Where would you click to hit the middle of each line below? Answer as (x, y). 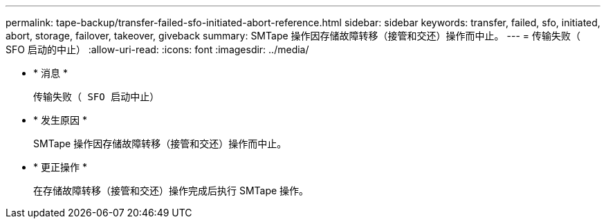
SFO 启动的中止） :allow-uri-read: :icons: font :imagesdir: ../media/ (157, 49)
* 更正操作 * (60, 167)
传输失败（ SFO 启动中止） (97, 97)
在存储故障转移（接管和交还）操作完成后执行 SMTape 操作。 (171, 190)
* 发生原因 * (60, 120)
